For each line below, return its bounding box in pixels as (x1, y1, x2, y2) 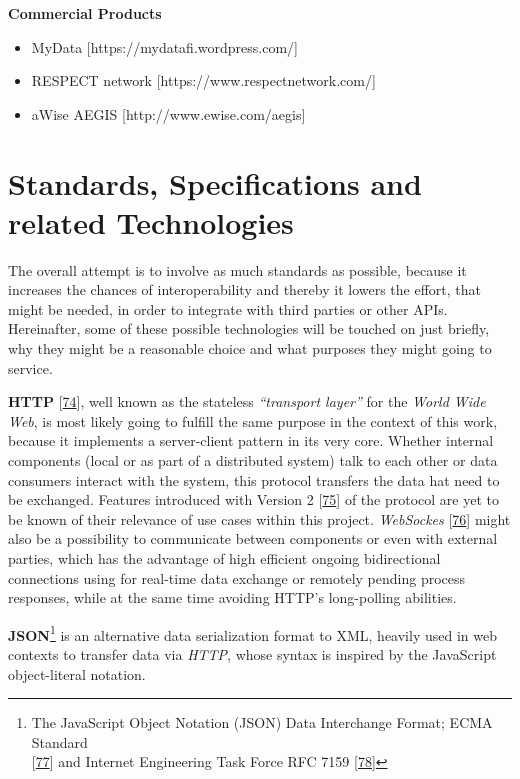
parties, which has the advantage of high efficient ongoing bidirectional (8, 548, 441, 568)
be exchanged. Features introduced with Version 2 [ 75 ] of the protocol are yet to (8, 489, 499, 510)
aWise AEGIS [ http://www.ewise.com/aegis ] (31, 103, 306, 124)
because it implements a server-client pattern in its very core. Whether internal (8, 430, 494, 451)
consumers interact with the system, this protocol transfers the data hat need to (8, 469, 500, 490)
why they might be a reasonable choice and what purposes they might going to (8, 338, 492, 359)
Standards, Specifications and (8, 162, 422, 203)
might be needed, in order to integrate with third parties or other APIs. (8, 298, 448, 319)
